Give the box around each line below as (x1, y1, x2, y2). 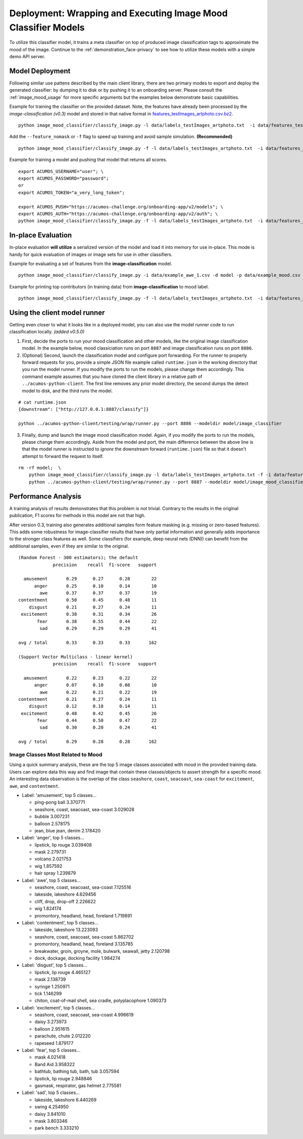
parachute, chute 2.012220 (34, 1033, 91, 1039)
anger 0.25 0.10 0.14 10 (34, 583, 157, 589)
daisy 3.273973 (34, 1019, 67, 1025)
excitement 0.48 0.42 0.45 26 (21, 710, 157, 716)
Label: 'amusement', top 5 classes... (22, 792, 97, 798)
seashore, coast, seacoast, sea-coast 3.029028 (34, 806, 135, 812)
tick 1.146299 (34, 990, 62, 996)
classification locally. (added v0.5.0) (9, 329, 85, 335)
